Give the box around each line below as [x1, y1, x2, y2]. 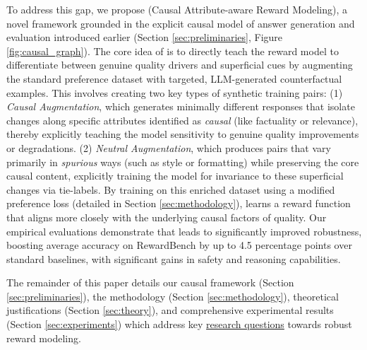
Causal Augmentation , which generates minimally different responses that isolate [6, 99, 355, 114]
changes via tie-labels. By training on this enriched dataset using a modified [6, 182, 335, 197]
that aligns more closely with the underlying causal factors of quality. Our [6, 209, 327, 224]
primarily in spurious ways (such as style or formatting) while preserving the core [6, 154, 359, 169]
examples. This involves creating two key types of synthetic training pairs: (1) [6, 85, 343, 100]
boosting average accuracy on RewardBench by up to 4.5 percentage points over [6, 238, 352, 252]
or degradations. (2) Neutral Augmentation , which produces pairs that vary [6, 140, 331, 155]
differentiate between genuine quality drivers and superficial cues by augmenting [6, 57, 353, 72]
